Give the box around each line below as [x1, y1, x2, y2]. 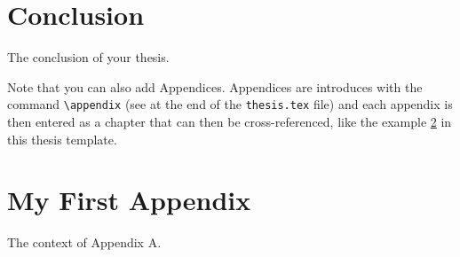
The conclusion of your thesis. [7, 48, 170, 66]
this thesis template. [7, 129, 117, 148]
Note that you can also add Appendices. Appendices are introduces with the [7, 77, 423, 96]
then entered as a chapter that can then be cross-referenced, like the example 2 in [7, 112, 452, 130]
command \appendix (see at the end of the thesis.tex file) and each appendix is [7, 95, 453, 113]
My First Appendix [7, 182, 251, 218]
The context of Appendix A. [7, 233, 162, 252]
